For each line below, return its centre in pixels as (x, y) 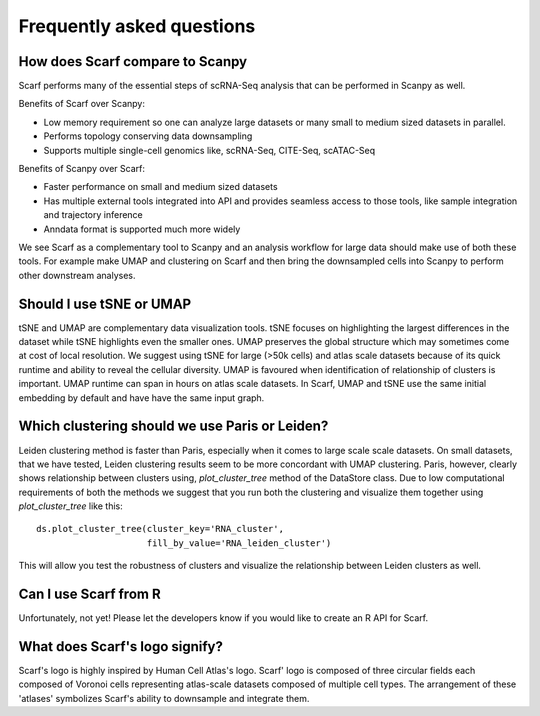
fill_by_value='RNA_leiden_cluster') (239, 543)
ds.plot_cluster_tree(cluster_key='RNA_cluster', (160, 529)
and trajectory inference (93, 215)
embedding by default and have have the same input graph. (141, 397)
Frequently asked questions (137, 26)
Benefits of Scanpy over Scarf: (81, 169)
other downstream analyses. (77, 275)
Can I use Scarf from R (89, 594)
